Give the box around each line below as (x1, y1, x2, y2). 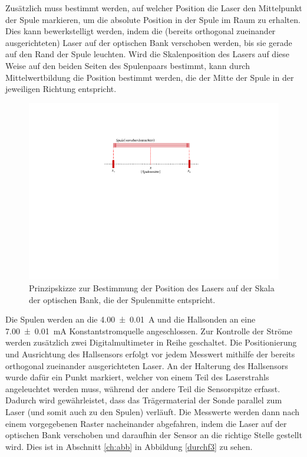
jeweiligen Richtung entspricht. (5, 83, 117, 95)
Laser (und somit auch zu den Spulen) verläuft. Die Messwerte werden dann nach (5, 405, 300, 417)
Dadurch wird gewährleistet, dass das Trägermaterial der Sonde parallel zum (5, 394, 282, 406)
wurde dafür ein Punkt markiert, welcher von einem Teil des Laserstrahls (5, 371, 269, 383)
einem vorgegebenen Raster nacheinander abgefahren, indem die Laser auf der (5, 417, 287, 429)
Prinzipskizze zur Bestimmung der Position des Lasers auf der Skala (29, 282, 275, 294)
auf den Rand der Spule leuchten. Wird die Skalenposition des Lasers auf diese (5, 48, 289, 60)
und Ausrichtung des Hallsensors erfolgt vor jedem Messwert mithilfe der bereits (5, 347, 295, 360)
